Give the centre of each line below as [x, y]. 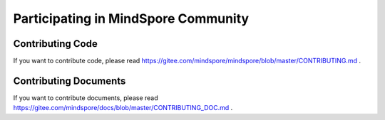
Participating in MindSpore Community [131, 18]
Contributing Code [55, 44]
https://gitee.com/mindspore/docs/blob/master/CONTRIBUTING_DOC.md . [123, 108]
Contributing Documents [70, 81]
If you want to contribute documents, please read [86, 98]
